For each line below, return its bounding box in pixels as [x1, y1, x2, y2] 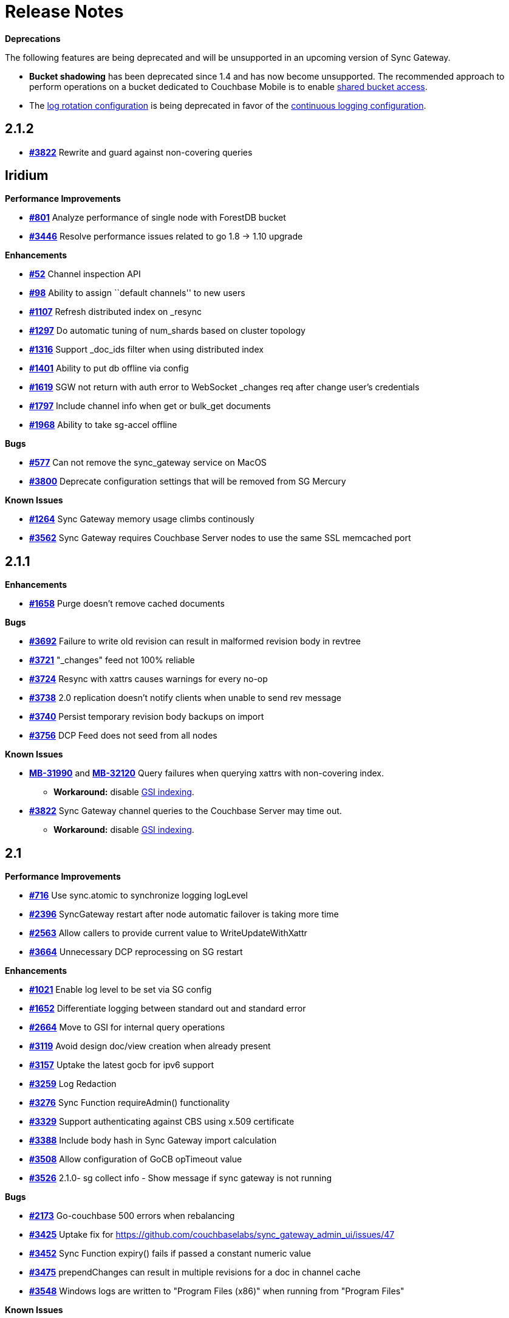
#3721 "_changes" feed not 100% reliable [29, 655, 195, 666]
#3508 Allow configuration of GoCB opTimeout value [29, 1154, 242, 1165]
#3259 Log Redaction [29, 1078, 117, 1089]
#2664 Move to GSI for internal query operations [29, 1022, 225, 1033]
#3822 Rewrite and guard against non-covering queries [29, 147, 253, 157]
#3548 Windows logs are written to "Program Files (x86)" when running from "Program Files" [29, 1286, 405, 1297]
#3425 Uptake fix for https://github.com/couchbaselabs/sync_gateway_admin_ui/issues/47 [29, 1229, 395, 1240]
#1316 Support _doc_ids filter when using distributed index [29, 344, 264, 355]
